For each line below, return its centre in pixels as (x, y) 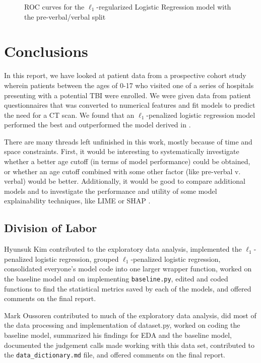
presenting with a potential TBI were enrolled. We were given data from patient (128, 95)
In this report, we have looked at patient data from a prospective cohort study (125, 75)
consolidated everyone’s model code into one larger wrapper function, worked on (128, 269)
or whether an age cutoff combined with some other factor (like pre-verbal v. (122, 171)
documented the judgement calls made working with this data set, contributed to (129, 345)
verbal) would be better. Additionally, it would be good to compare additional (125, 181)
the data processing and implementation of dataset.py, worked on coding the (122, 325)
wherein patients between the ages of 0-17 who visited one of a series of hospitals (129, 85)
